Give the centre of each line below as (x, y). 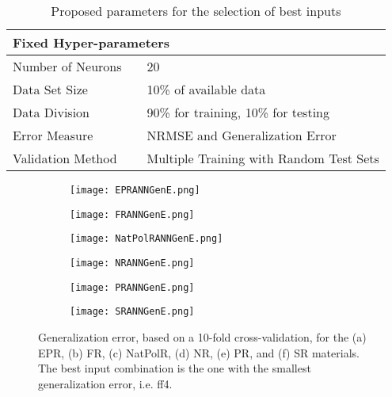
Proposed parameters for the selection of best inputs (196, 11)
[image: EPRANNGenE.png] (135, 190)
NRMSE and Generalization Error (242, 135)
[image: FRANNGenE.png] (132, 214)
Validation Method (65, 158)
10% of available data (206, 89)
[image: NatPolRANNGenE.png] (147, 239)
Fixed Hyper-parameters (91, 42)
